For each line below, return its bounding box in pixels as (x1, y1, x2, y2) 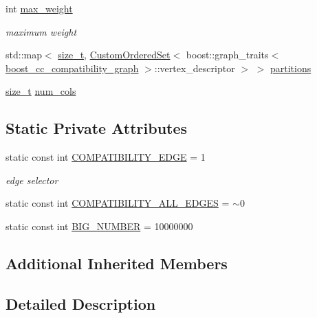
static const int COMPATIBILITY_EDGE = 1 (6, 150, 206, 164)
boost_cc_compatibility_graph (6, 60, 139, 75)
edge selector (6, 172, 58, 187)
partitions (270, 60, 311, 75)
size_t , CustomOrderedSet (58, 47, 171, 62)
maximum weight (6, 24, 77, 38)
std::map (6, 47, 42, 62)
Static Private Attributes (6, 117, 188, 139)
